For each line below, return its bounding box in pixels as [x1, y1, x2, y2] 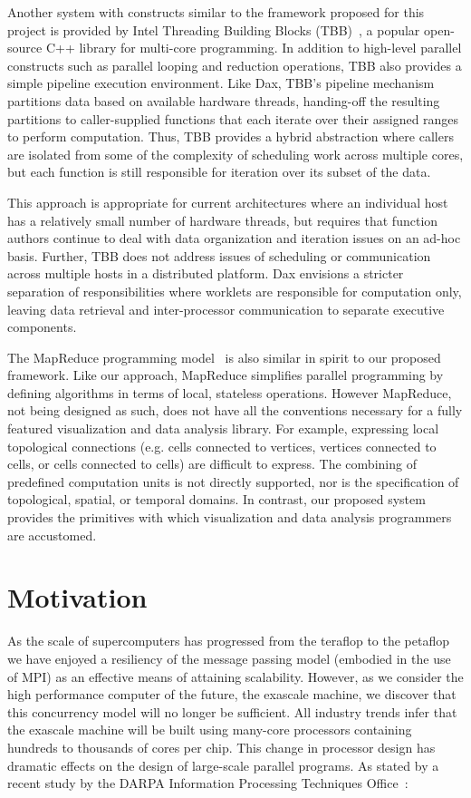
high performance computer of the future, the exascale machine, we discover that [7, 685, 457, 704]
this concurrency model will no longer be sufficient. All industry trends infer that [7, 702, 457, 721]
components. [7, 317, 77, 336]
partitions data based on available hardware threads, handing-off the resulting [7, 91, 440, 110]
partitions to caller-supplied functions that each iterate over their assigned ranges [7, 109, 459, 128]
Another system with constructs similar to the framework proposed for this [7, 3, 425, 21]
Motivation [7, 579, 148, 616]
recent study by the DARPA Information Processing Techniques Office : [7, 774, 409, 793]
